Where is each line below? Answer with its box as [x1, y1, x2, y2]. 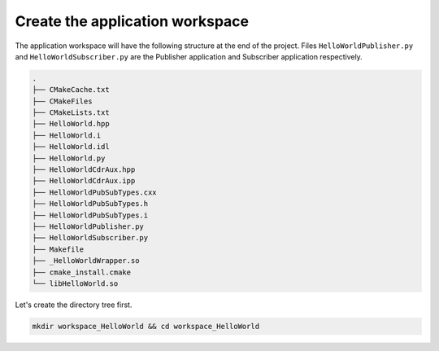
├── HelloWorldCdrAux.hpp [32, 165, 136, 174]
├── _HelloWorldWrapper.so [32, 257, 140, 265]
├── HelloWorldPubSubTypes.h [32, 200, 149, 208]
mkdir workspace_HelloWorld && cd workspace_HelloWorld [32, 322, 260, 331]
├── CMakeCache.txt [32, 86, 110, 94]
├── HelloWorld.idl [32, 143, 110, 151]
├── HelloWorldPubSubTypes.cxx [32, 187, 158, 197]
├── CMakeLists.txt [32, 108, 110, 117]
